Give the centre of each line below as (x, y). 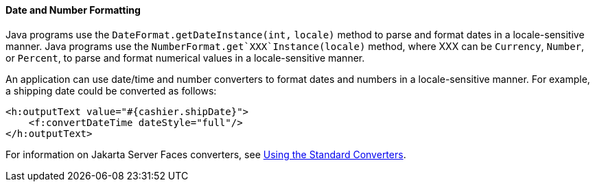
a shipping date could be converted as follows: (111, 90)
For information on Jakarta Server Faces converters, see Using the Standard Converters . (206, 154)
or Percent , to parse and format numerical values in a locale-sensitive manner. (185, 58)
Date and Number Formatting (73, 10)
